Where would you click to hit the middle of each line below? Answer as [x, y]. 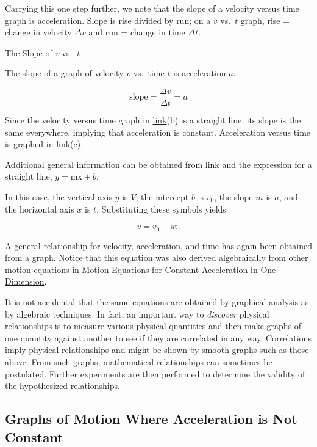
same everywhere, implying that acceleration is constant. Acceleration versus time [158, 132]
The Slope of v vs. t [42, 52]
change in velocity [38, 32]
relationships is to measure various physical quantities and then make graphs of [153, 326]
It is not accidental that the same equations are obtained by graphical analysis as [157, 302]
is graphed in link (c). [44, 144]
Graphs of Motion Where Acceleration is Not [151, 419]
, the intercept [162, 197]
